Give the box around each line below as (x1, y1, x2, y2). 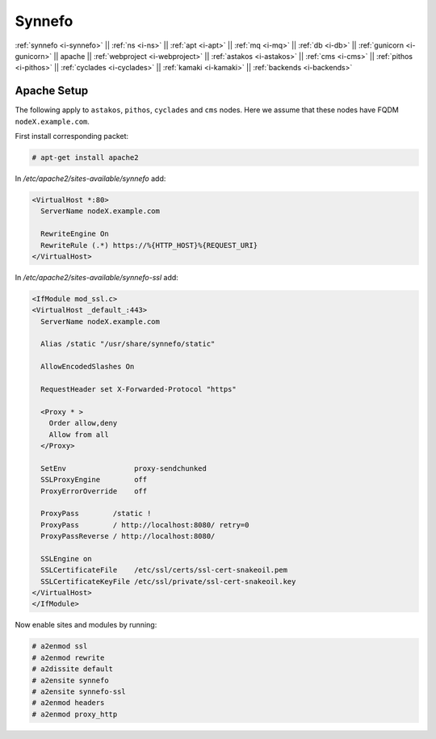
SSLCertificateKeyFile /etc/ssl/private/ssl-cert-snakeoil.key (40, 577, 296, 586)
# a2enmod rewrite (31, 653, 105, 662)
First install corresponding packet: (15, 132, 129, 141)
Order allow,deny (48, 418, 118, 428)
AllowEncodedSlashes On (40, 362, 135, 372)
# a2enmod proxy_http (31, 709, 118, 719)
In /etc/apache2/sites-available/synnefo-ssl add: (15, 272, 179, 282)
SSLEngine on (40, 554, 92, 563)
